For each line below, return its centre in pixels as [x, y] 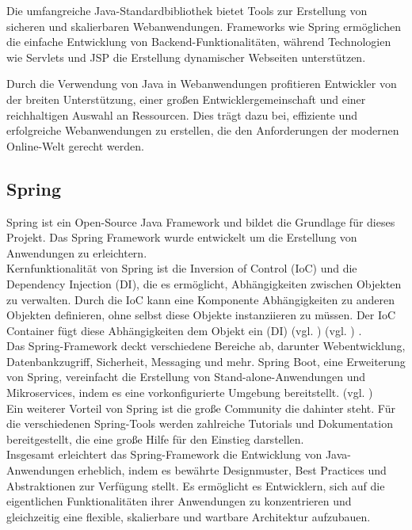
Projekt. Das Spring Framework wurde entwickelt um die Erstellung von [182, 237]
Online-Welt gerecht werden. [75, 145]
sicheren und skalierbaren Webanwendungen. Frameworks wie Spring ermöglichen [204, 26]
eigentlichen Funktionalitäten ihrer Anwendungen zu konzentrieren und [179, 501]
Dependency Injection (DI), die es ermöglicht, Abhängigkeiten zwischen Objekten [204, 283]
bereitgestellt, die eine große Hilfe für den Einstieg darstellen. [155, 438]
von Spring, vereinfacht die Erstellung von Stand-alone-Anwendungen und [186, 377]
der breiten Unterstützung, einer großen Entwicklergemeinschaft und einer [186, 99]
